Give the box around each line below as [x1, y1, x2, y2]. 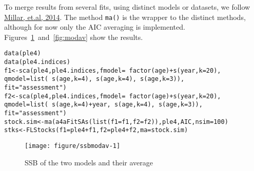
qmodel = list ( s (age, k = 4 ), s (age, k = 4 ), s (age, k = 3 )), [4, 75, 185, 83]
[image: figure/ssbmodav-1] [25, 142, 121, 149]
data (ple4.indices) [4, 58, 70, 66]
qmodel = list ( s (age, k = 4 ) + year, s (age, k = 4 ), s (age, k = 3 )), [4, 101, 203, 109]
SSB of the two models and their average [25, 157, 153, 167]
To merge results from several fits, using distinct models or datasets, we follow [4, 2, 250, 12]
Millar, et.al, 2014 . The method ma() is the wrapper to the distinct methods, [4, 11, 246, 22]
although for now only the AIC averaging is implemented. [4, 22, 185, 32]
